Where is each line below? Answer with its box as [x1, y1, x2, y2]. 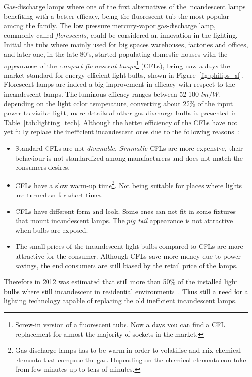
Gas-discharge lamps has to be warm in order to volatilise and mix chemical [15, 345, 241, 355]
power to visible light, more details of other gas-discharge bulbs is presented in [4, 108, 237, 118]
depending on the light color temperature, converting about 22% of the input [4, 98, 233, 108]
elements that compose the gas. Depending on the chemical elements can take [15, 354, 246, 364]
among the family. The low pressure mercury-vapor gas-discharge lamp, [4, 20, 216, 31]
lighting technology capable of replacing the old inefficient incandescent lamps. [4, 295, 237, 306]
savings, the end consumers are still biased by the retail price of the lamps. [15, 260, 238, 270]
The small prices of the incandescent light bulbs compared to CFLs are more [15, 241, 243, 251]
